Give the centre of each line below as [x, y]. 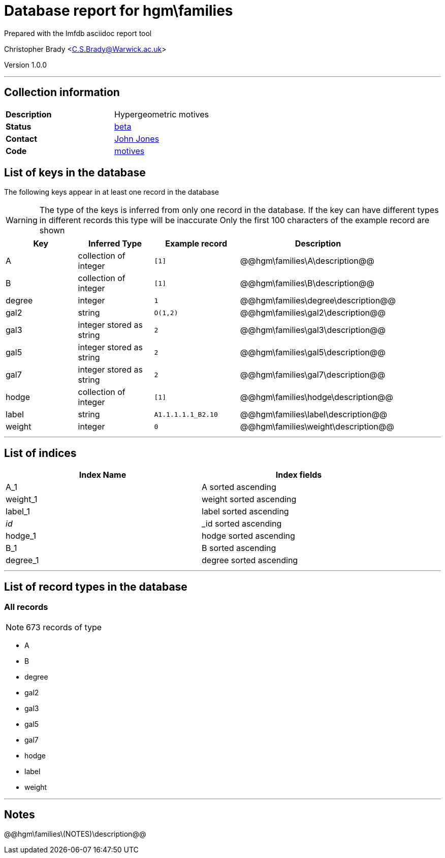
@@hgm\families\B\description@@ [307, 283]
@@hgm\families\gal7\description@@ [313, 375]
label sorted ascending [245, 512]
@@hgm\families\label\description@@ [314, 415]
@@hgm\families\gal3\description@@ [313, 330]
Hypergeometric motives [162, 114]
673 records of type [64, 627]
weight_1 [22, 499]
